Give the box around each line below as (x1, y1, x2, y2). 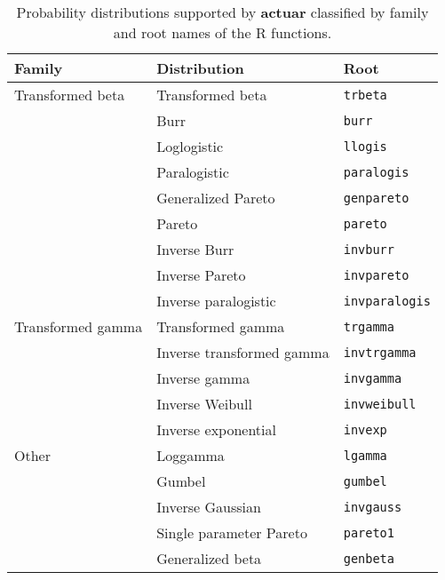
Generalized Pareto (156, 187, 275, 208)
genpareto (343, 190, 409, 205)
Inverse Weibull (156, 393, 252, 414)
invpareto (343, 267, 409, 282)
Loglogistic (156, 136, 224, 156)
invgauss (343, 499, 402, 514)
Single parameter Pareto (156, 522, 307, 543)
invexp (343, 422, 387, 437)
